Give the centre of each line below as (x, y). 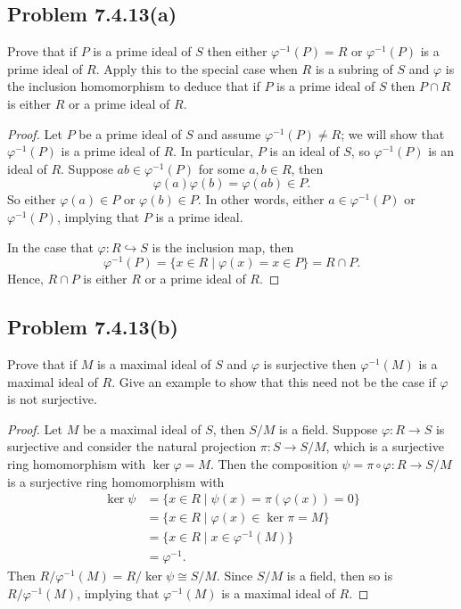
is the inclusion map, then (223, 247)
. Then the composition (274, 463)
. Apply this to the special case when (197, 68)
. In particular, (214, 151)
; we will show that (393, 133)
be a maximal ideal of (142, 428)
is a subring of (354, 68)
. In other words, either (261, 199)
